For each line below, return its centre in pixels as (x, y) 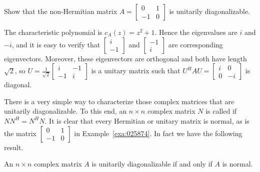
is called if (221, 111)
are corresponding (195, 44)
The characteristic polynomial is (53, 32)
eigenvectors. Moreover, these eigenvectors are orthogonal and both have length (125, 58)
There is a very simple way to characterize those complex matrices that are (119, 101)
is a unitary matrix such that (136, 71)
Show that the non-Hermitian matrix (61, 11)
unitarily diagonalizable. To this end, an (65, 111)
